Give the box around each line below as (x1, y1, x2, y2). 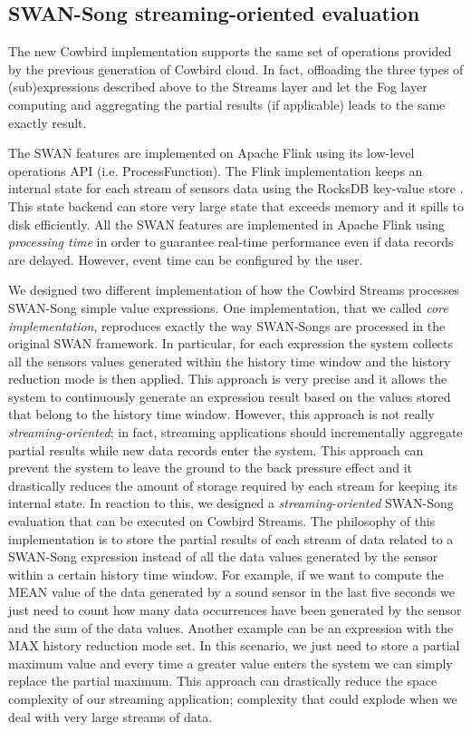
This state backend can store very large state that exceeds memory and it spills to (8, 196, 465, 215)
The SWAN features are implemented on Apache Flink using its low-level (8, 143, 415, 162)
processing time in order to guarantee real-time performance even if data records (8, 232, 454, 251)
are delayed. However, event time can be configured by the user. (8, 249, 363, 268)
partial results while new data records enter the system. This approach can (8, 440, 424, 459)
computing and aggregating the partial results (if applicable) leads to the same (8, 94, 446, 113)
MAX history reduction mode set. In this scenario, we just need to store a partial (8, 636, 460, 655)
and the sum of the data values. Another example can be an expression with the (8, 618, 454, 637)
